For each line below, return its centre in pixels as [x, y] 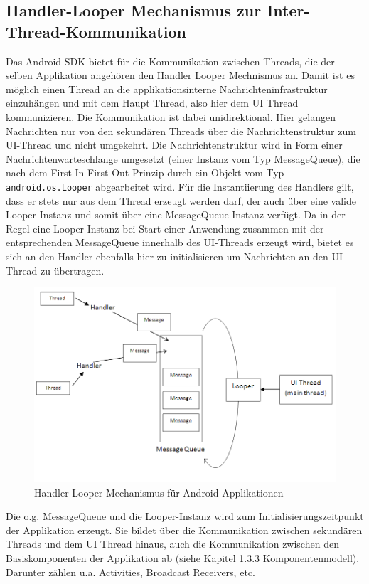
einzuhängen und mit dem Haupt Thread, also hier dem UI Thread [152, 103]
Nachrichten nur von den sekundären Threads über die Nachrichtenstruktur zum [181, 131]
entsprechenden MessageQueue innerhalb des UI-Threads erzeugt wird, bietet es [180, 242]
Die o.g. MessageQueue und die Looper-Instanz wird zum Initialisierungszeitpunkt [185, 516]
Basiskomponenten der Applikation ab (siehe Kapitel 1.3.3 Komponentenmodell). [183, 558]
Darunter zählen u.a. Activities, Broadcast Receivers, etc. [130, 572]
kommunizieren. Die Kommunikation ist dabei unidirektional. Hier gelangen [171, 116]
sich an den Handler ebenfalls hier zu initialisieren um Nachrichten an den [167, 256]
